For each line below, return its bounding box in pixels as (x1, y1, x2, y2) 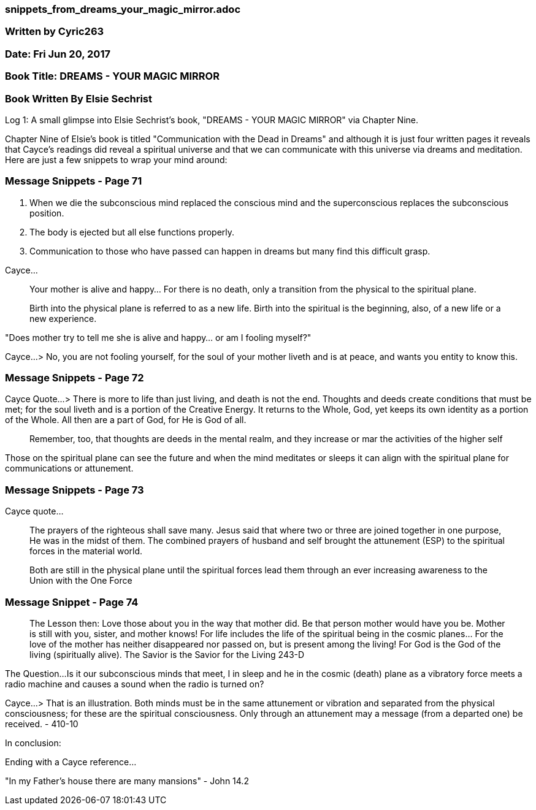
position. (29, 207, 64, 218)
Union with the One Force (29, 575, 132, 586)
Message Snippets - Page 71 (5, 175, 142, 188)
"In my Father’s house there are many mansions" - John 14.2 (5, 775, 249, 786)
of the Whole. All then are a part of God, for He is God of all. (5, 415, 247, 426)
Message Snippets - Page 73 (5, 483, 144, 496)
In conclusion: (5, 737, 61, 748)
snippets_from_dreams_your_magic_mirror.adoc (5, 3, 241, 15)
